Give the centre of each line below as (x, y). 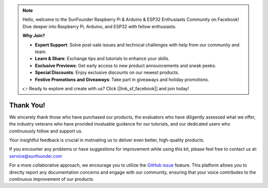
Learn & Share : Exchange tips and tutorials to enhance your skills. (102, 59)
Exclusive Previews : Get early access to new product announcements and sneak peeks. (126, 65)
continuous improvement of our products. (52, 179)
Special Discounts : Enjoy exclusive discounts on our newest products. (107, 72)
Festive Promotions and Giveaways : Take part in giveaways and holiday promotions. (122, 79)
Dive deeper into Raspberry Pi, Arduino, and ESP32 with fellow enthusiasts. (100, 26)
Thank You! (27, 105)
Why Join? (34, 36)
